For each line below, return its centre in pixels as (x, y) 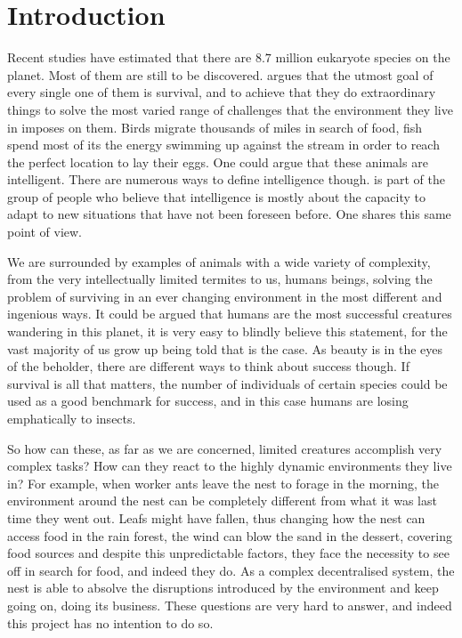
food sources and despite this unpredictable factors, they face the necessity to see (228, 553)
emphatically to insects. (72, 418)
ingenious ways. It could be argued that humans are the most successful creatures (230, 314)
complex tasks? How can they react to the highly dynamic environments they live (230, 466)
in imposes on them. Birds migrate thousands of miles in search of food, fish (215, 127)
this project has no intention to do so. (110, 622)
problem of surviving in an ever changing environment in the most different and (225, 296)
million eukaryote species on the (363, 57)
